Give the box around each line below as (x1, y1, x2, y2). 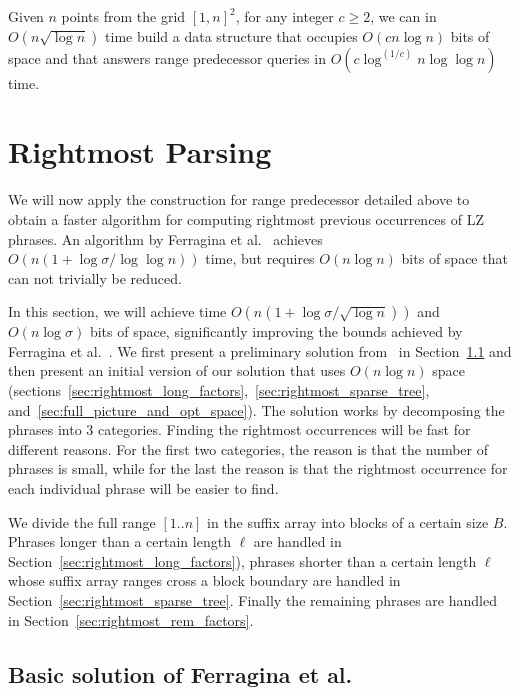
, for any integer (235, 6, 334, 26)
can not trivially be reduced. (8, 267, 182, 288)
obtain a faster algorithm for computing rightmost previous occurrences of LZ (8, 208, 485, 229)
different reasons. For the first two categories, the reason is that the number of (8, 438, 489, 459)
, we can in (370, 6, 437, 26)
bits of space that (401, 248, 508, 269)
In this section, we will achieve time (8, 301, 227, 322)
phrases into (8, 419, 82, 440)
